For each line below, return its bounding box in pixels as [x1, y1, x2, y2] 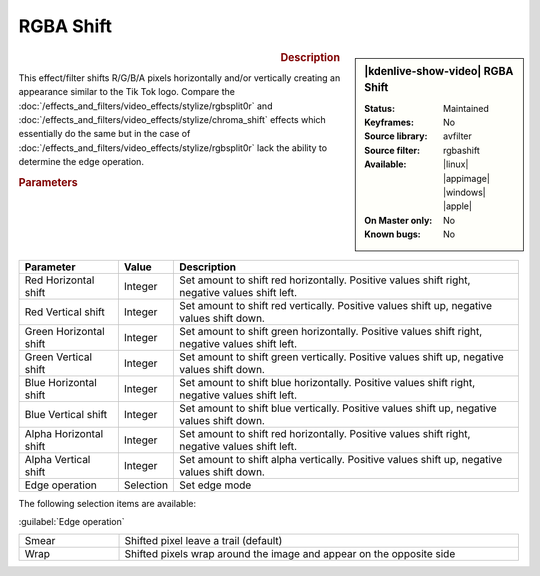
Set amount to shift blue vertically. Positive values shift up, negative [179, 401, 497, 415]
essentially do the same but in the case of [18, 128, 191, 140]
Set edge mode [179, 478, 252, 492]
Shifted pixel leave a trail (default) [124, 534, 283, 548]
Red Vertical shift [24, 305, 105, 319]
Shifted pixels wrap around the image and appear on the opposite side [124, 547, 456, 561]
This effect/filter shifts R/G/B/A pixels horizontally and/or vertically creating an [18, 71, 341, 84]
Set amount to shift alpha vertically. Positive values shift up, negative [179, 452, 503, 466]
